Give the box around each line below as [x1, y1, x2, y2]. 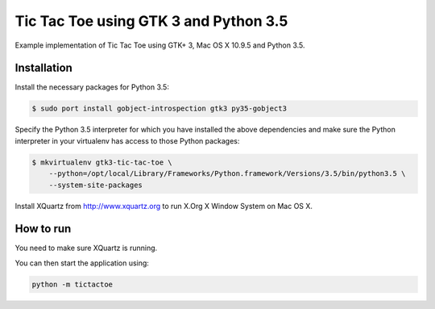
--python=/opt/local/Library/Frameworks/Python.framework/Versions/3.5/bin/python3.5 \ [48, 169, 406, 178]
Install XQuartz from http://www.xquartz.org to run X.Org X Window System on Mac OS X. [14, 201, 313, 211]
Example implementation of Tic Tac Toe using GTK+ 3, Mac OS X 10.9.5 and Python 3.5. [14, 40, 305, 50]
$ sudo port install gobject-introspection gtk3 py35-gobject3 [31, 104, 288, 113]
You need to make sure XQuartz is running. [14, 243, 158, 253]
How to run [14, 222, 72, 236]
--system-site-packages [48, 180, 143, 190]
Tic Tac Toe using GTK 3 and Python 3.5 [14, 12, 288, 30]
